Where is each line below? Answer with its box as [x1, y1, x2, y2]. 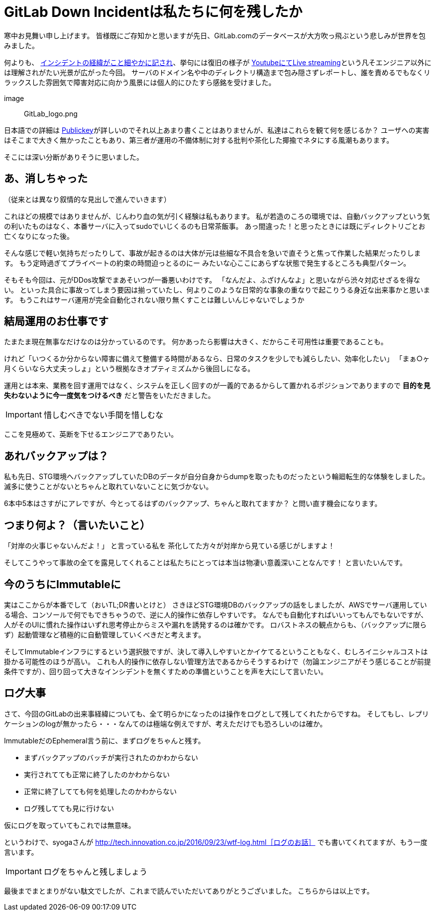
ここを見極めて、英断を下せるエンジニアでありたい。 [4, 430, 178, 439]
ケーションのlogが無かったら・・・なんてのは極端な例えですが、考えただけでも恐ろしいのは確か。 [4, 719, 327, 728]
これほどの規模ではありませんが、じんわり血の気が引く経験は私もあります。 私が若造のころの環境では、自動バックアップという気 [4, 211, 430, 220]
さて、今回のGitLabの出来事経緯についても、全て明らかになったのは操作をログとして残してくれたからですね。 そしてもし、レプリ [4, 709, 429, 718]
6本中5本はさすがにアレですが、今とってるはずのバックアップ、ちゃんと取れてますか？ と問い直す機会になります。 [4, 499, 382, 508]
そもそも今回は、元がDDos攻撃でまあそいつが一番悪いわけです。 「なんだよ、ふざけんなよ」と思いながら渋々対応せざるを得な [4, 275, 421, 284]
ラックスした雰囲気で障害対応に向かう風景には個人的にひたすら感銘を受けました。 [4, 78, 276, 87]
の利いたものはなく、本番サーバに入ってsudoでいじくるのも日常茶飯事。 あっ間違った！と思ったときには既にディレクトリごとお [4, 221, 426, 230]
